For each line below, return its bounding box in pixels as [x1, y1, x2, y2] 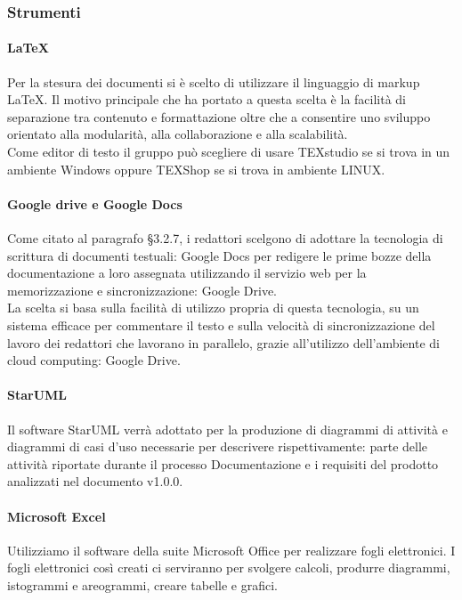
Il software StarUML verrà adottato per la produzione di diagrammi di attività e [7, 419, 448, 438]
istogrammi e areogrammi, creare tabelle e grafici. [7, 575, 278, 594]
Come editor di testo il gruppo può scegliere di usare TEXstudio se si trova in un [7, 142, 450, 161]
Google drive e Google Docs [7, 194, 182, 213]
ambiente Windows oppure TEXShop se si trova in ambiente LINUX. [7, 159, 385, 178]
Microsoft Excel [7, 507, 106, 525]
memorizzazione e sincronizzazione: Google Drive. [7, 280, 278, 299]
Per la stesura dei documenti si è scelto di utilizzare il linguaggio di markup [7, 72, 420, 91]
